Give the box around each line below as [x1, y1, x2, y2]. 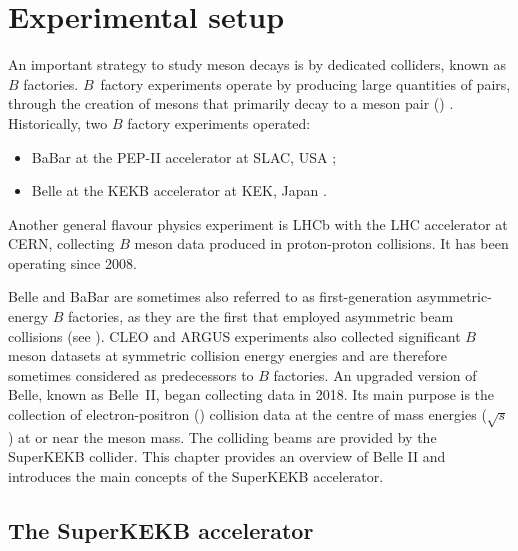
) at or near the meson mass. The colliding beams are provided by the [8, 426, 437, 447]
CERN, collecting [8, 233, 115, 254]
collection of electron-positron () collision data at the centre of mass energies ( [8, 404, 487, 425]
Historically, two [8, 112, 108, 133]
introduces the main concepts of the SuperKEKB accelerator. [8, 465, 384, 486]
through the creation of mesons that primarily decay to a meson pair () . [8, 93, 454, 114]
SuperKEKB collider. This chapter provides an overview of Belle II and [8, 446, 446, 467]
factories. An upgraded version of [273, 364, 477, 385]
